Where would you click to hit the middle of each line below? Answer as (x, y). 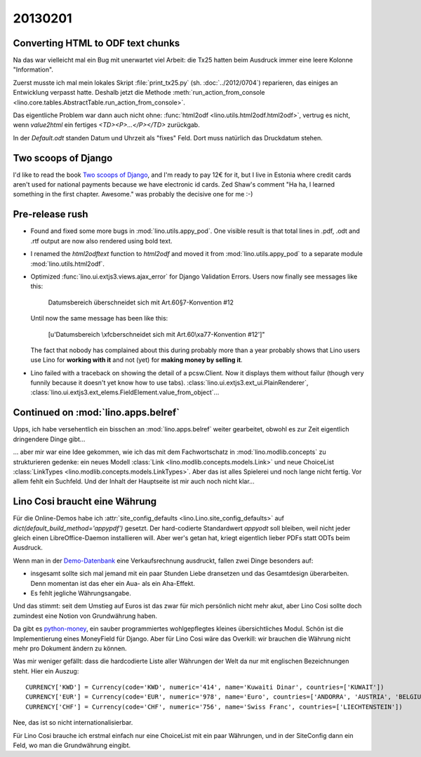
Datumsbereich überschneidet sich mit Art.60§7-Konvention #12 (141, 302)
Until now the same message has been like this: (99, 319)
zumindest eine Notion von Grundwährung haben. (85, 616)
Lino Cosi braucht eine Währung (85, 502)
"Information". (33, 69)
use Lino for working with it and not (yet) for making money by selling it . (136, 360)
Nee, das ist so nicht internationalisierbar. (73, 723)
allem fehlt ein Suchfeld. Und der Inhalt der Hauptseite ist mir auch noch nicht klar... (134, 481)
